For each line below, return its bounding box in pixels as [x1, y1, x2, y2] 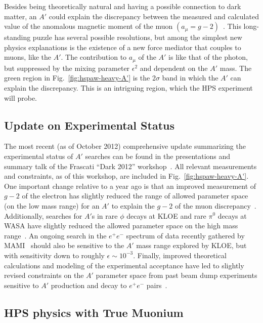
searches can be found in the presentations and [85, 151, 231, 161]
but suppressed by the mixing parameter [4, 62, 130, 73]
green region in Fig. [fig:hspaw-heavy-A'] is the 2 [4, 72, 156, 83]
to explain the [111, 200, 155, 211]
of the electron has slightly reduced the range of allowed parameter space [22, 190, 248, 201]
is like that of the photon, [168, 52, 248, 62]
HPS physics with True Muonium [4, 304, 184, 320]
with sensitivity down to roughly [4, 250, 105, 260]
